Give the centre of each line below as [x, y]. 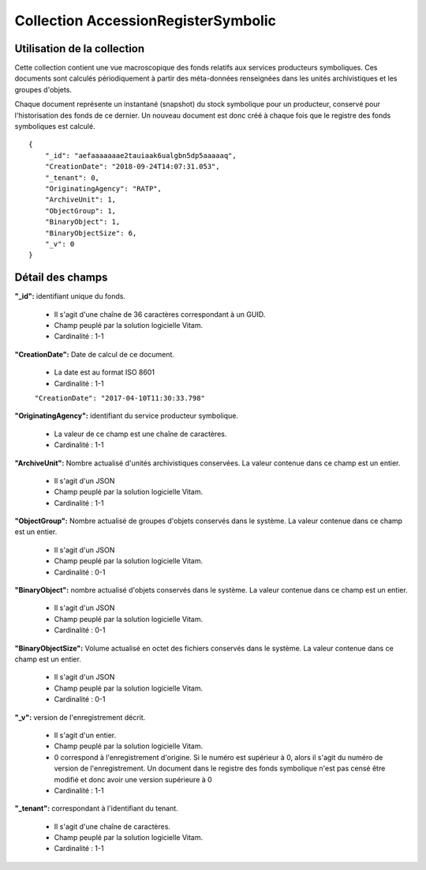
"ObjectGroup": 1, [80, 211]
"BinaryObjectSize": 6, [91, 233]
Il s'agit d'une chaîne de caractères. [112, 827]
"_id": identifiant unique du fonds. [70, 296]
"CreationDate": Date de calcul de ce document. [95, 354]
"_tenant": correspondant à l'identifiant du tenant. [97, 808]
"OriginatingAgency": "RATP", [103, 188]
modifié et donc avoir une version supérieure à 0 [133, 779]
